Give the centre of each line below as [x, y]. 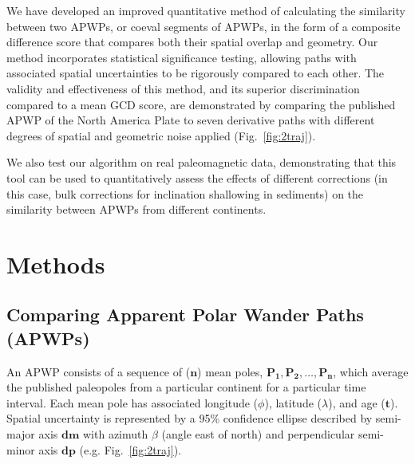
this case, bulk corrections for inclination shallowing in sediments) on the [185, 193]
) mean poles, [230, 371]
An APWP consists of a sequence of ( [99, 371]
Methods [56, 263]
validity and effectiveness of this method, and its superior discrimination [183, 88]
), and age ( [357, 402]
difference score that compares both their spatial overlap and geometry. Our [192, 42]
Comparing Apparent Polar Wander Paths [185, 315]
